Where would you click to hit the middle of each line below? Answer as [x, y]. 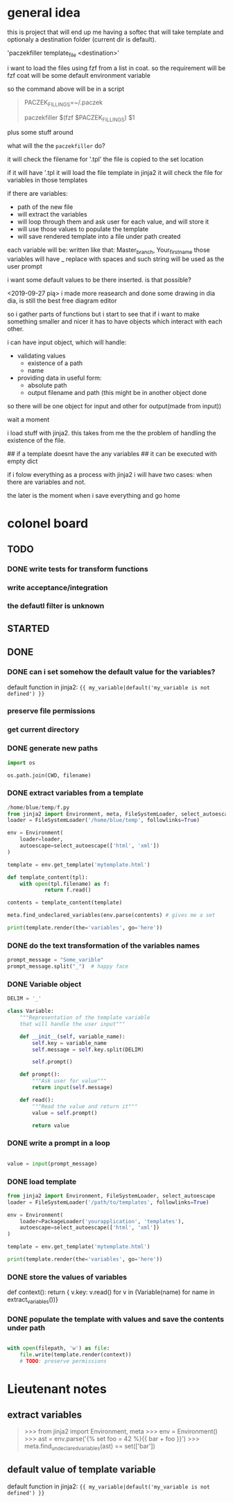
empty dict [23, 461]
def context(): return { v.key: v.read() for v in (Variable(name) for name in [111, 1292]
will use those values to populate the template [83, 229]
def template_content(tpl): [48, 877]
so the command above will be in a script [66, 89]
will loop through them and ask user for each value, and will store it [113, 222]
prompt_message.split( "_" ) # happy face [68, 966]
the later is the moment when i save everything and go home [94, 496]
